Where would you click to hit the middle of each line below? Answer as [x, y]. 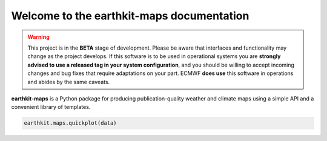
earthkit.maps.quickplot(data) [71, 123]
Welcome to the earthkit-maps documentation [130, 16]
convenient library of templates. [51, 107]
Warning [38, 37]
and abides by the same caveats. [69, 82]
